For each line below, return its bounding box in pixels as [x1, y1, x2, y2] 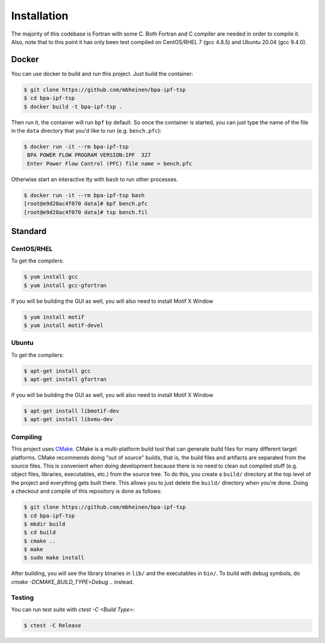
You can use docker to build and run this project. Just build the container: [11, 70, 194, 77]
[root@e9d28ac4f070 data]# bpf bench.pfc [23, 200, 148, 207]
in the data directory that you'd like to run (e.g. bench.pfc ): [11, 127, 162, 134]
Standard [11, 226, 47, 236]
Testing [11, 593, 34, 601]
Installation [11, 9, 69, 22]
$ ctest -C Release [23, 622, 81, 629]
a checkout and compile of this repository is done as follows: [11, 487, 162, 495]
